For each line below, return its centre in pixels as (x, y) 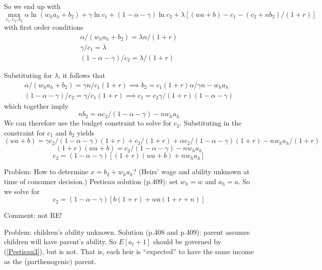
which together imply (36, 105)
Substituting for (28, 75)
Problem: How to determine (46, 171)
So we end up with (32, 6)
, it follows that (82, 75)
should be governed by (187, 241)
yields (86, 132)
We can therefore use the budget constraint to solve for (88, 123)
